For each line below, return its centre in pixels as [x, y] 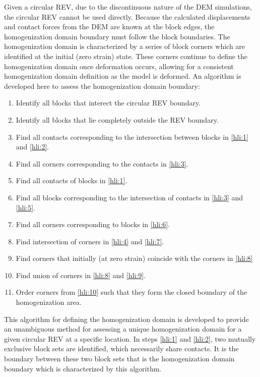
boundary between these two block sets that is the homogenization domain [119, 359]
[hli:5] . [25, 207]
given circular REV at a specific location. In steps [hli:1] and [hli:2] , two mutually [130, 338]
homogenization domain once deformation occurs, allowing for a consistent [119, 66]
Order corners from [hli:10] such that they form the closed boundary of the [132, 292]
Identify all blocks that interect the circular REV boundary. [108, 103]
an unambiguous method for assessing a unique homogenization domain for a [123, 329]
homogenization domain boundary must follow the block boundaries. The [117, 36]
